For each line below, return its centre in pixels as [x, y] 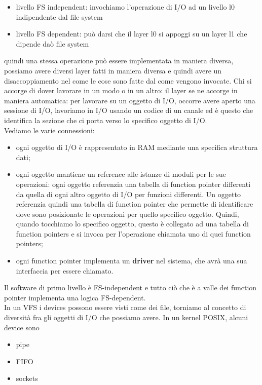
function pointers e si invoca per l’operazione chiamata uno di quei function [133, 233]
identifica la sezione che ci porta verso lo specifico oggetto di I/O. [106, 120]
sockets [27, 378]
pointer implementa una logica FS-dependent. [75, 297]
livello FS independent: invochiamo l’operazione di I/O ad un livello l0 [125, 7]
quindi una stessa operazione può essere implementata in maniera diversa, [119, 61]
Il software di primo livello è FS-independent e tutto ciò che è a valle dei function [130, 287]
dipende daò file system [52, 43]
